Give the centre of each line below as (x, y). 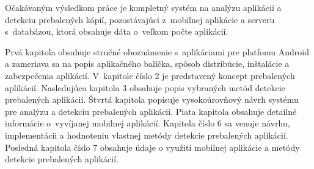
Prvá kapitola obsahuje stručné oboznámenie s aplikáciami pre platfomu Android (157, 51)
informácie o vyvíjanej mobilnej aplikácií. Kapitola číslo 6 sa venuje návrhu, (148, 123)
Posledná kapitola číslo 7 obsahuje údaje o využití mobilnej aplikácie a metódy (152, 147)
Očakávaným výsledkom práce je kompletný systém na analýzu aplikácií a (143, 7)
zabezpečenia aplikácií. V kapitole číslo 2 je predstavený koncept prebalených (150, 75)
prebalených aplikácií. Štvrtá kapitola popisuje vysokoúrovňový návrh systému (152, 99)
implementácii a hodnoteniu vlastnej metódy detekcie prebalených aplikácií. (147, 135)
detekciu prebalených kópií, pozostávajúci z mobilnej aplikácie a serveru (140, 19)
